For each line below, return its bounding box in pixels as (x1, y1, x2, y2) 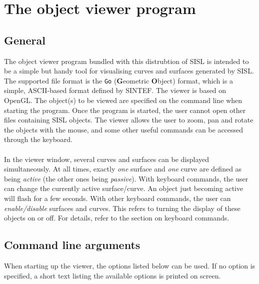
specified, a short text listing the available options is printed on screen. (4, 270, 221, 280)
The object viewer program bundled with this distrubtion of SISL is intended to (4, 55, 249, 66)
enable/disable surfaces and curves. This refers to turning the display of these (4, 202, 240, 213)
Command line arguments (4, 237, 140, 252)
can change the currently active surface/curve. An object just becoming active (4, 183, 243, 193)
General (4, 32, 45, 47)
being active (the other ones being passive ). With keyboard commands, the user (4, 173, 248, 183)
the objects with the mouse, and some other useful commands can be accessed (4, 124, 243, 134)
